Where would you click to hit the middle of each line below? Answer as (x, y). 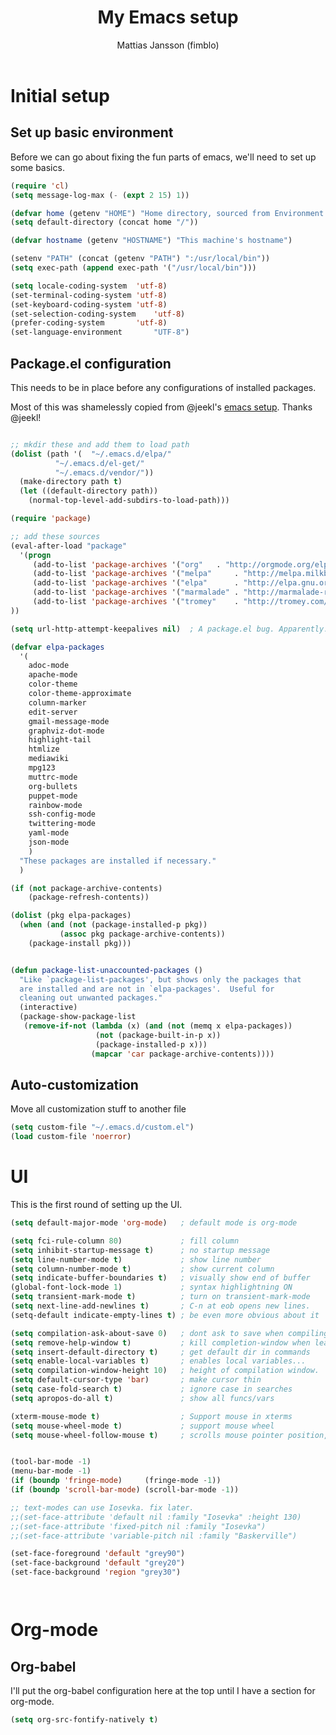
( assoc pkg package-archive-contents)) (142, 934)
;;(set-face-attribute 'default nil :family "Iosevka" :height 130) (156, 1517)
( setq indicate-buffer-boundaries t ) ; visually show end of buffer (160, 1278)
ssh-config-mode (62, 814)
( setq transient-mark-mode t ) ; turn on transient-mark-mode (160, 1297)
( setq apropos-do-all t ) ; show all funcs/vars (142, 1398)
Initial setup (60, 95)
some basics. (37, 167)
